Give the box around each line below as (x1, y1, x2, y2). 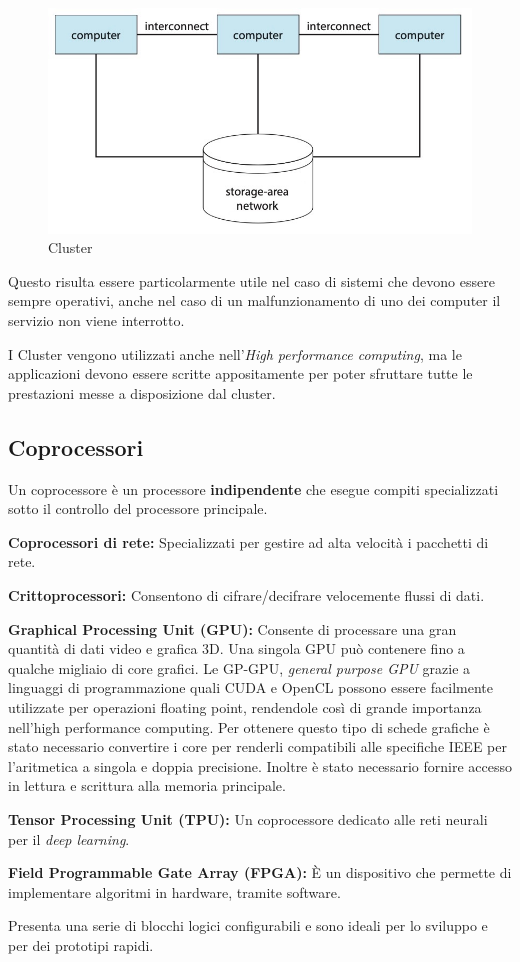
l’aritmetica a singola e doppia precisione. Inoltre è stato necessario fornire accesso (8, 755, 512, 776)
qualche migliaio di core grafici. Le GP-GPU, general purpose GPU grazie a (8, 657, 471, 678)
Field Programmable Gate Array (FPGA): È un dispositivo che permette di (8, 862, 512, 883)
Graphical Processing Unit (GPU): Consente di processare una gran (8, 618, 457, 639)
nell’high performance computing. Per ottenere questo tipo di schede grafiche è (8, 716, 490, 737)
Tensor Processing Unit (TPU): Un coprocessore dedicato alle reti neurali (8, 808, 488, 829)
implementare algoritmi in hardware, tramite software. (8, 881, 341, 902)
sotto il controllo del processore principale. (8, 498, 268, 519)
